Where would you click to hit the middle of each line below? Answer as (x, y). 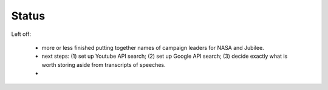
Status (28, 16)
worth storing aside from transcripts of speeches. (104, 64)
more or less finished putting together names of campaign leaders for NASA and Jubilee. (153, 47)
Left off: (21, 34)
